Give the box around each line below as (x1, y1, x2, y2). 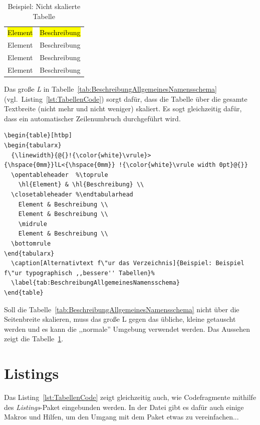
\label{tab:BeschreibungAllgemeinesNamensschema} (11, 279, 180, 287)
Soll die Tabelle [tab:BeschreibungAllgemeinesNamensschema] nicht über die (4, 304, 239, 314)
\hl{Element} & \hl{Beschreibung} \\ (18, 181, 144, 188)
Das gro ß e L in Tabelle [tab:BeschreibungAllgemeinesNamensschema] (4, 84, 217, 94)
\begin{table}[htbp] (4, 132, 73, 139)
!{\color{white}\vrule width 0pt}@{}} (119, 161, 248, 169)
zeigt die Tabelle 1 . (4, 333, 64, 344)
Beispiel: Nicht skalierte (8, 1, 81, 11)
